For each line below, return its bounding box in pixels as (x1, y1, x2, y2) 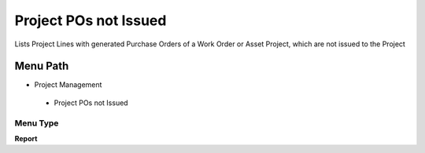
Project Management (34, 80, 102, 89)
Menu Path (14, 60, 69, 73)
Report (14, 133, 38, 143)
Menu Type (14, 118, 59, 129)
